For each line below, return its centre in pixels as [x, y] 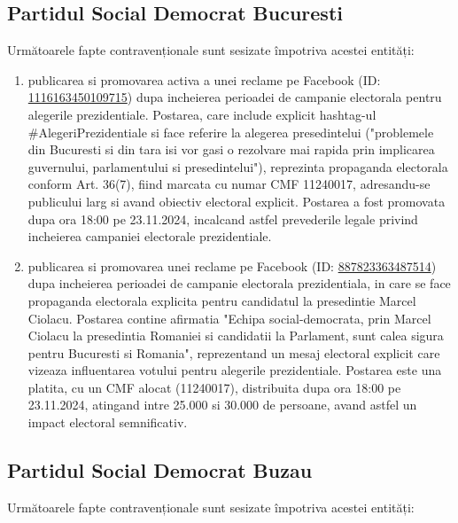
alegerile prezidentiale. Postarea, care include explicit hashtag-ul [202, 114]
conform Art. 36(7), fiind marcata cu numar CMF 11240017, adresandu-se [229, 184]
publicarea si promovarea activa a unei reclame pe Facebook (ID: [204, 79]
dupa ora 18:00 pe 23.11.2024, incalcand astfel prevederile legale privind [223, 219]
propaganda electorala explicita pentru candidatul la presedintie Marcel [222, 300]
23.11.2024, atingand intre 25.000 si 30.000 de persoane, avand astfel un [222, 405]
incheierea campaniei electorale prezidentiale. [150, 236]
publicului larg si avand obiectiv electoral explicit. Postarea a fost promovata [237, 201]
